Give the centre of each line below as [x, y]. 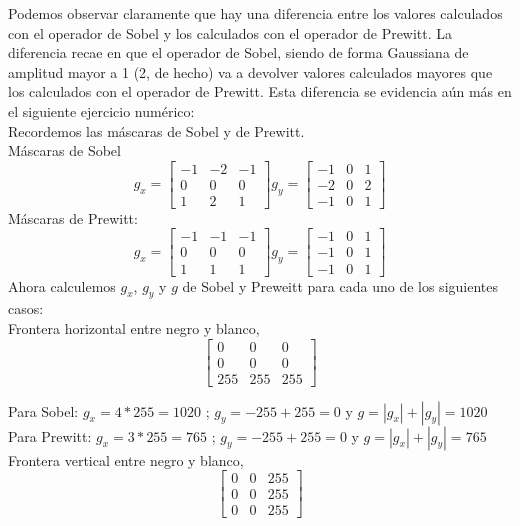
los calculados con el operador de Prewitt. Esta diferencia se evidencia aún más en [260, 91]
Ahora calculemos [62, 285]
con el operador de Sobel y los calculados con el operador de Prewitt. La [230, 32]
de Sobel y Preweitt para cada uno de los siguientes [340, 285]
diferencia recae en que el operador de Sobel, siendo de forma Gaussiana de [238, 52]
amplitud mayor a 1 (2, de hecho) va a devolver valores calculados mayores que [250, 71]
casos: [26, 308]
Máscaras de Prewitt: [73, 217]
